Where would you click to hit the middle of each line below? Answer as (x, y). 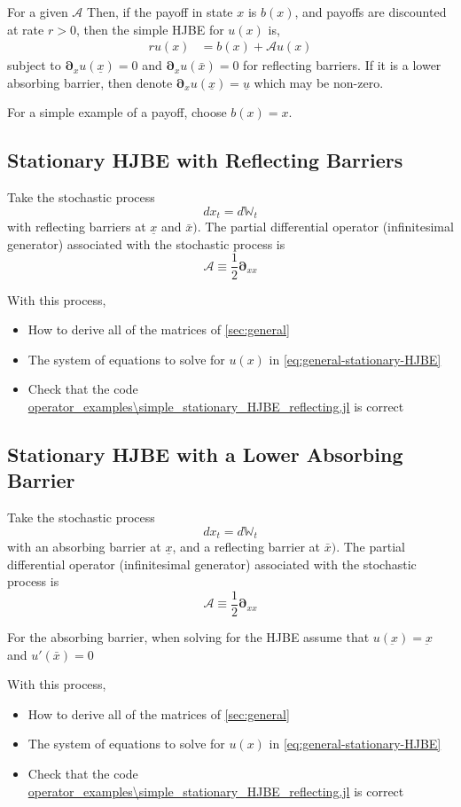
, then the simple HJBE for (150, 29)
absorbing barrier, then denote (90, 82)
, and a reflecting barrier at (246, 547)
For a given (38, 12)
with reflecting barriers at (77, 227)
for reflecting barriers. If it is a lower (342, 65)
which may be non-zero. (319, 82)
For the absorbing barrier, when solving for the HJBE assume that (188, 636)
